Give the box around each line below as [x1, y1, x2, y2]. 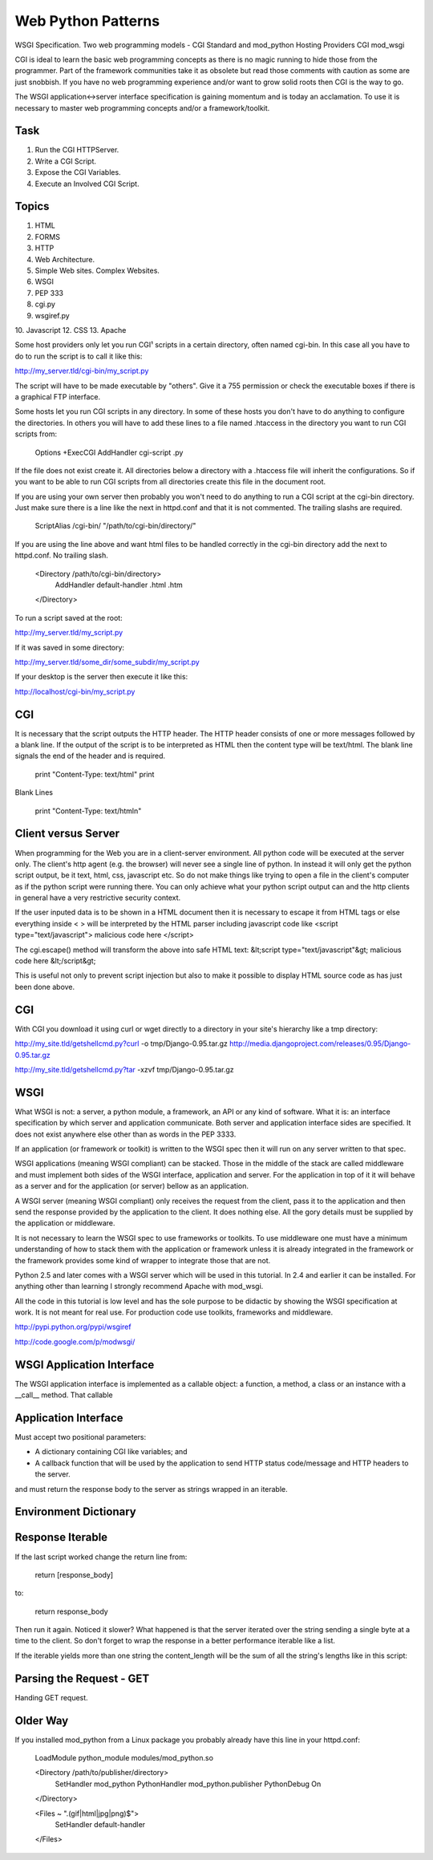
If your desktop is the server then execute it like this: [14, 672, 188, 682]
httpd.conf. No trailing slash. [14, 550, 108, 561]
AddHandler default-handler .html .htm [55, 580, 184, 590]
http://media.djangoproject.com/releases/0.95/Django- [229, 1039, 411, 1048]
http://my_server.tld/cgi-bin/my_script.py [14, 366, 149, 376]
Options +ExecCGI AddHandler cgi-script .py [34, 448, 184, 457]
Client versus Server [14, 827, 120, 841]
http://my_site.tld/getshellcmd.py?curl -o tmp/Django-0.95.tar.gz [14, 1039, 229, 1048]
